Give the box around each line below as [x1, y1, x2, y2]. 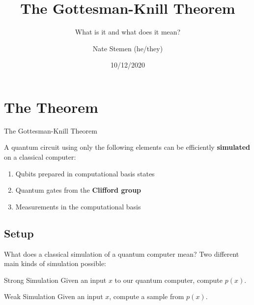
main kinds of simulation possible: [4, 258, 106, 269]
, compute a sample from [109, 291, 184, 302]
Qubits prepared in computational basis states [15, 168, 155, 178]
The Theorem [4, 97, 98, 117]
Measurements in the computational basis [15, 201, 141, 211]
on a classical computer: [4, 152, 76, 162]
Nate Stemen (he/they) [92, 43, 163, 53]
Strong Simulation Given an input [4, 274, 107, 285]
